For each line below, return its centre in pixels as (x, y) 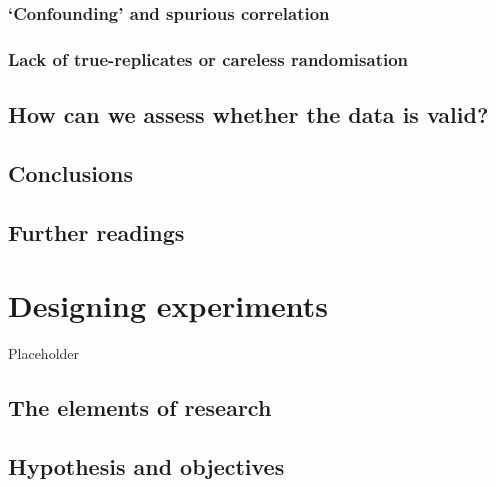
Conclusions (71, 172)
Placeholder (44, 353)
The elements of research (140, 407)
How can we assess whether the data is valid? (248, 114)
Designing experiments (168, 305)
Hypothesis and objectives (146, 465)
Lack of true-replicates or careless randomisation (208, 58)
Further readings (96, 231)
